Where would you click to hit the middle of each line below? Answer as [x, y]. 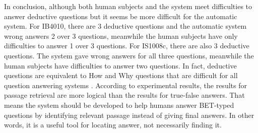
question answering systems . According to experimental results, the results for [125, 85]
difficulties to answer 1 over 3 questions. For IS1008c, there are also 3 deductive [127, 46]
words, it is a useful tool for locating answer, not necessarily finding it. [113, 125]
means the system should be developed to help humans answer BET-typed [119, 105]
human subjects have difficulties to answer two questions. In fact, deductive [120, 65]
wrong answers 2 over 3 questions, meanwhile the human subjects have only [121, 36]
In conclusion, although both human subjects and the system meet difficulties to [128, 6]
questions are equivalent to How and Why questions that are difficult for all [121, 75]
